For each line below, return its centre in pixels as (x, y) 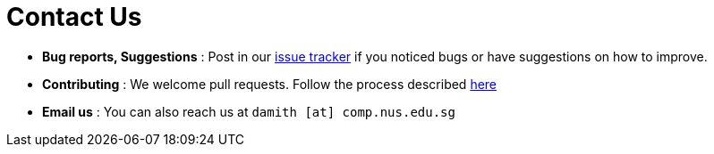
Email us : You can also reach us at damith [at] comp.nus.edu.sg (249, 111)
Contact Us (74, 17)
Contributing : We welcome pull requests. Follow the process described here (270, 84)
